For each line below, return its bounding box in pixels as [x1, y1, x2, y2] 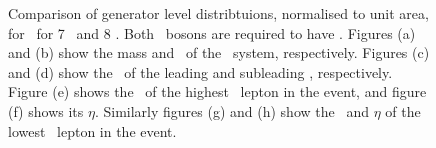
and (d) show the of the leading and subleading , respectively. [8, 61, 393, 82]
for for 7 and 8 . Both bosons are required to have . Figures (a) [8, 22, 416, 43]
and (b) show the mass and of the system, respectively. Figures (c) [8, 42, 430, 63]
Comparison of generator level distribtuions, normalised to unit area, [8, 3, 429, 23]
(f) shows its [8, 100, 84, 121]
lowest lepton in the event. [8, 120, 177, 141]
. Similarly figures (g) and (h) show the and [94, 100, 369, 121]
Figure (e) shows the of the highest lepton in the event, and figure [8, 81, 427, 102]
